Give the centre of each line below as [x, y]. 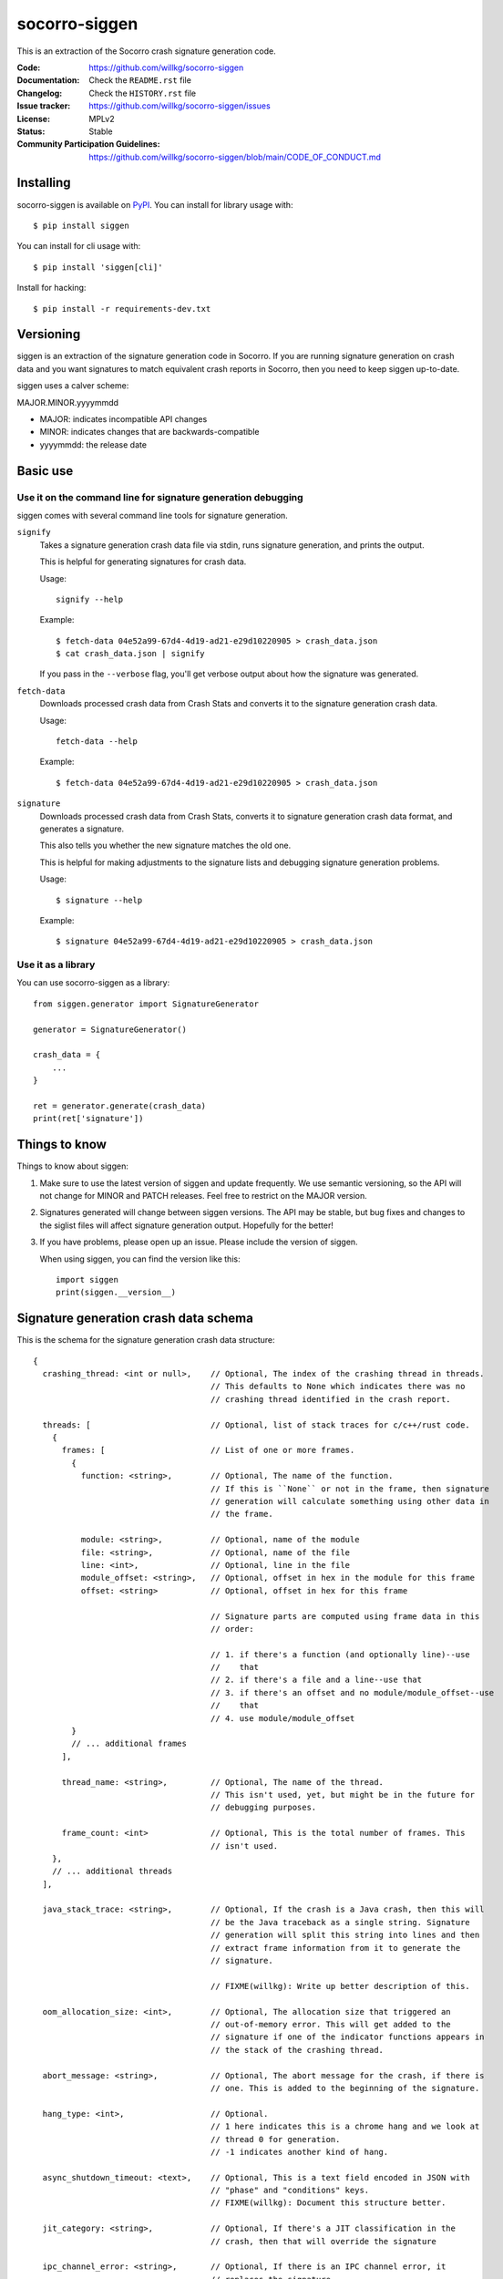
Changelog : [40, 93]
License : [33, 119]
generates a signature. [82, 829]
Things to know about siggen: [73, 1166]
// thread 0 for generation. [275, 2139]
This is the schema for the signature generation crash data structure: [146, 1340]
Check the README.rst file [140, 80]
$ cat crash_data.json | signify [130, 654]
